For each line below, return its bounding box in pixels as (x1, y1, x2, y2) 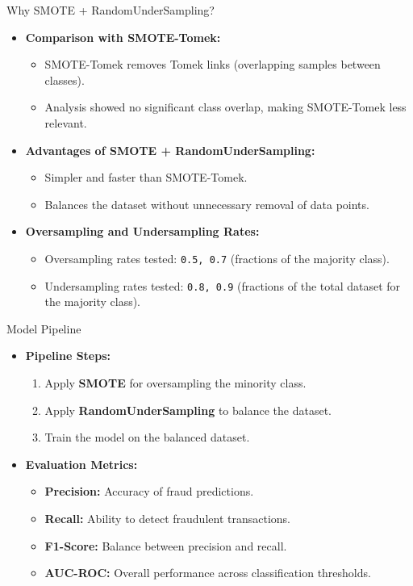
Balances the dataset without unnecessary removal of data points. (44, 195, 369, 212)
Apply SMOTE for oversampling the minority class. (44, 375, 307, 391)
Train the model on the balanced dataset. (44, 429, 250, 446)
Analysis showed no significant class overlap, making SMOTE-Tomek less (44, 98, 407, 115)
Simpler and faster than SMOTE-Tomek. (44, 169, 248, 186)
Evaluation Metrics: (25, 455, 138, 472)
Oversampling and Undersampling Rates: (25, 223, 260, 240)
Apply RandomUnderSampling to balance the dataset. (44, 401, 332, 418)
